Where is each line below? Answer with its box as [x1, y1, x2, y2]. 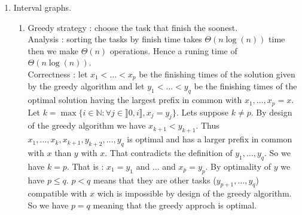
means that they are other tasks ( [93, 173, 216, 186]
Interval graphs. [13, 1, 72, 13]
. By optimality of [205, 160, 271, 172]
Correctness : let [28, 67, 88, 80]
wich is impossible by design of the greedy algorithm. [97, 187, 292, 200]
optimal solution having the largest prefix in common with [28, 94, 242, 106]
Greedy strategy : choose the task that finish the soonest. [28, 21, 238, 33]
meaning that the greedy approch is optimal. [93, 199, 257, 211]
